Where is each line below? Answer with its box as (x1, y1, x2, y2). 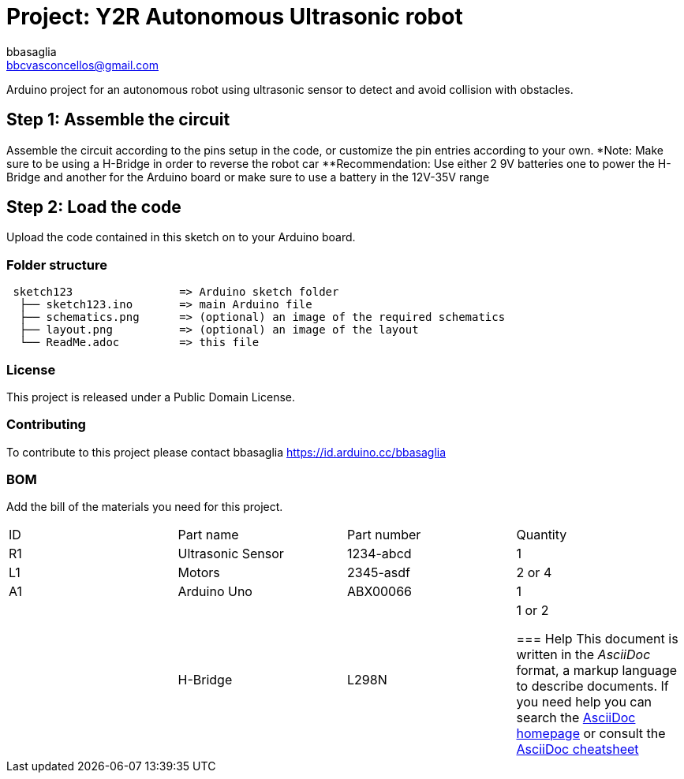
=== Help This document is (516, 631, 678, 647)
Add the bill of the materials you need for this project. (6, 500, 283, 514)
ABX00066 (347, 583, 412, 600)
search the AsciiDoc (516, 710, 636, 726)
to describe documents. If (516, 678, 669, 695)
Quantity (516, 527, 567, 543)
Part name (178, 527, 239, 543)
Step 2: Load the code (6, 197, 181, 218)
